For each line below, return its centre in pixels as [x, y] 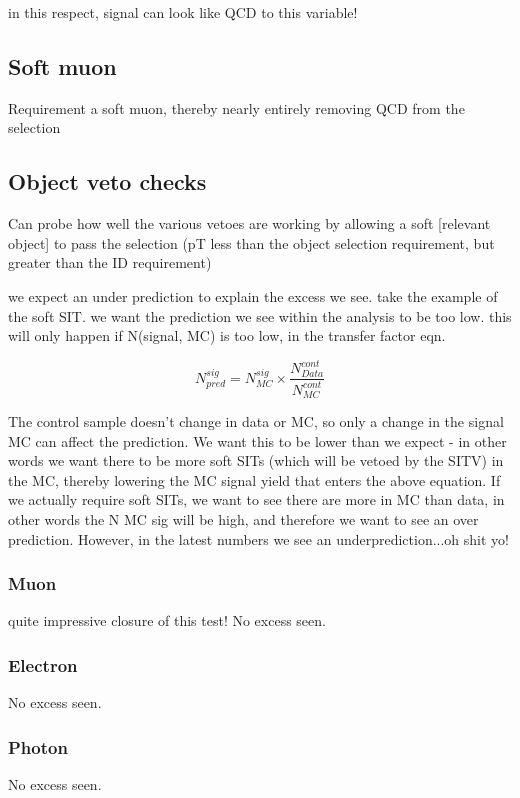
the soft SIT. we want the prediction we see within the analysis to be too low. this [260, 315]
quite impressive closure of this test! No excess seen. [167, 620]
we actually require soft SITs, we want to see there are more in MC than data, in [256, 499]
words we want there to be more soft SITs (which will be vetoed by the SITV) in [256, 460]
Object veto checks [107, 181]
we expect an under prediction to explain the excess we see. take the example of [253, 295]
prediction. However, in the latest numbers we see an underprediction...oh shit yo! [259, 538]
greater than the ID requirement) [110, 262]
